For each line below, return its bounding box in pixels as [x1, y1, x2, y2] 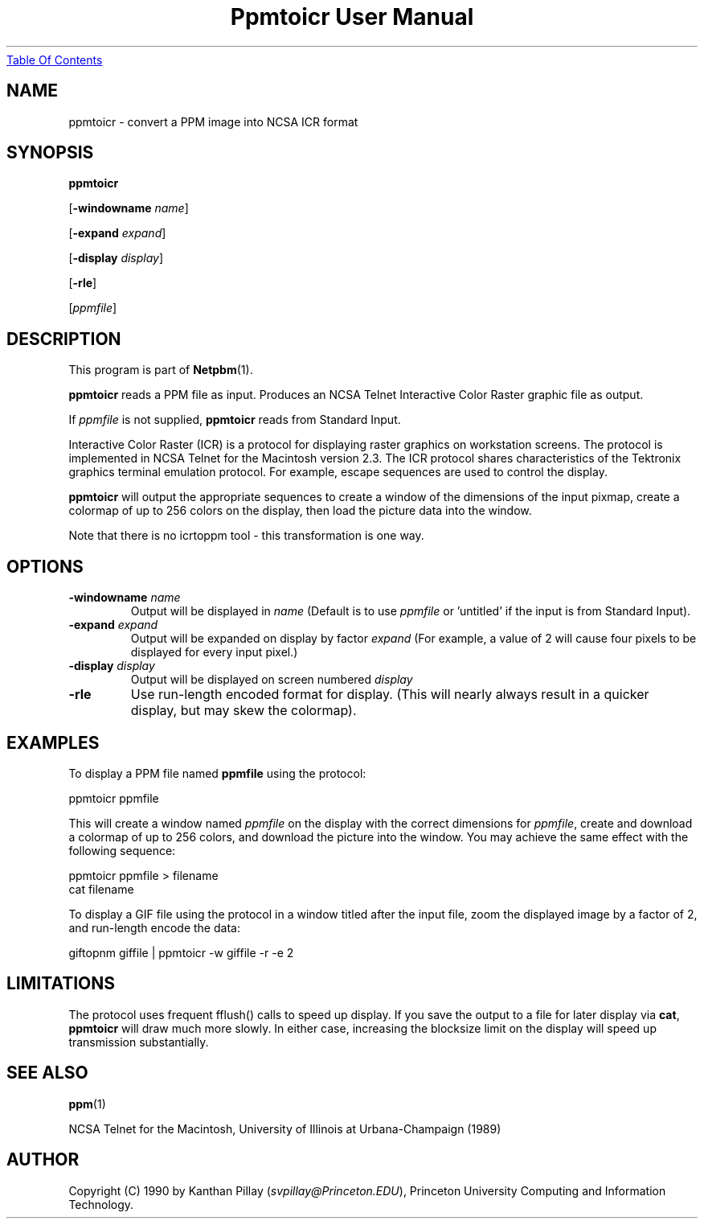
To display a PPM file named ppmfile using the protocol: [68, 766, 366, 780]
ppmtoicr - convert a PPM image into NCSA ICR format [68, 114, 358, 129]
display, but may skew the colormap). [130, 702, 357, 719]
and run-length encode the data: [68, 920, 240, 935]
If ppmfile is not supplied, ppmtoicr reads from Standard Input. [68, 413, 401, 427]
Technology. [68, 1197, 134, 1211]
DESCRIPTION [6, 328, 121, 349]
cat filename [68, 882, 134, 896]
